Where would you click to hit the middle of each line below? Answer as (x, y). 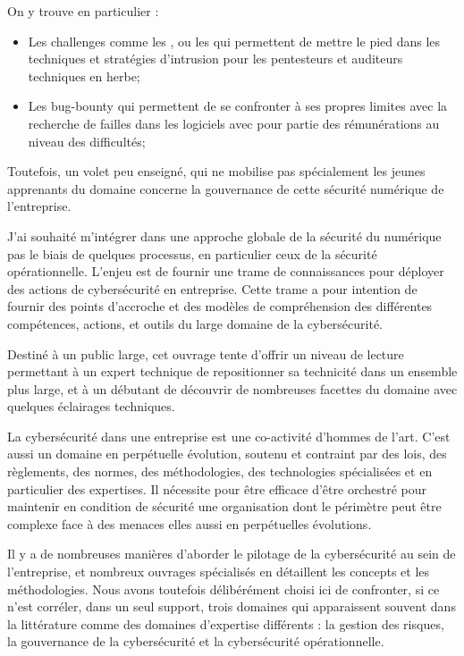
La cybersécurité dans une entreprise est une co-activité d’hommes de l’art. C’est (229, 436)
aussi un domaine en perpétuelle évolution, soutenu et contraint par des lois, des (227, 454)
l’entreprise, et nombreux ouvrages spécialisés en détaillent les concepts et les (219, 572)
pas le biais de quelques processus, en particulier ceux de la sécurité (192, 253)
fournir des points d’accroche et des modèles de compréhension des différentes (220, 306)
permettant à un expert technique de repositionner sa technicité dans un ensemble (232, 371)
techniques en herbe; (84, 76)
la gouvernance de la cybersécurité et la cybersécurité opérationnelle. (196, 641)
